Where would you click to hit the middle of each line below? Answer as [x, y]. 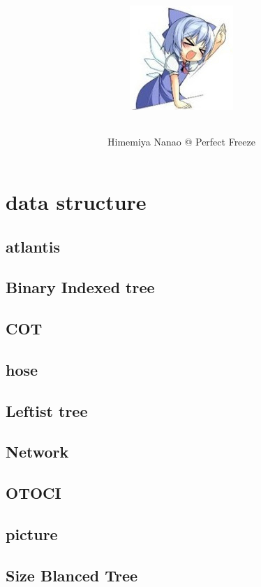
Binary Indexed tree [80, 287]
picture [32, 534]
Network [37, 452]
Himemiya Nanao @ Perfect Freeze [181, 142]
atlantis [33, 246]
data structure [76, 201]
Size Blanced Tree [72, 575]
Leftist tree [47, 410]
